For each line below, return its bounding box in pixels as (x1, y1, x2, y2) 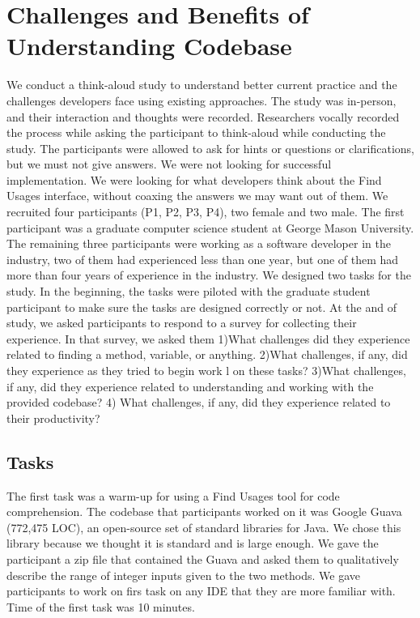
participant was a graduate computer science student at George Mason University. (6, 219, 414, 236)
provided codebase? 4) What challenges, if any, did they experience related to (6, 394, 391, 411)
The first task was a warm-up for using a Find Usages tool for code (6, 487, 340, 504)
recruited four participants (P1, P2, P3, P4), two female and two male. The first (6, 203, 405, 220)
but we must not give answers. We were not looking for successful (6, 156, 332, 173)
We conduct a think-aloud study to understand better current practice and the (6, 76, 397, 93)
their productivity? (6, 409, 100, 426)
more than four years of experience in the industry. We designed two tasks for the (6, 266, 411, 283)
